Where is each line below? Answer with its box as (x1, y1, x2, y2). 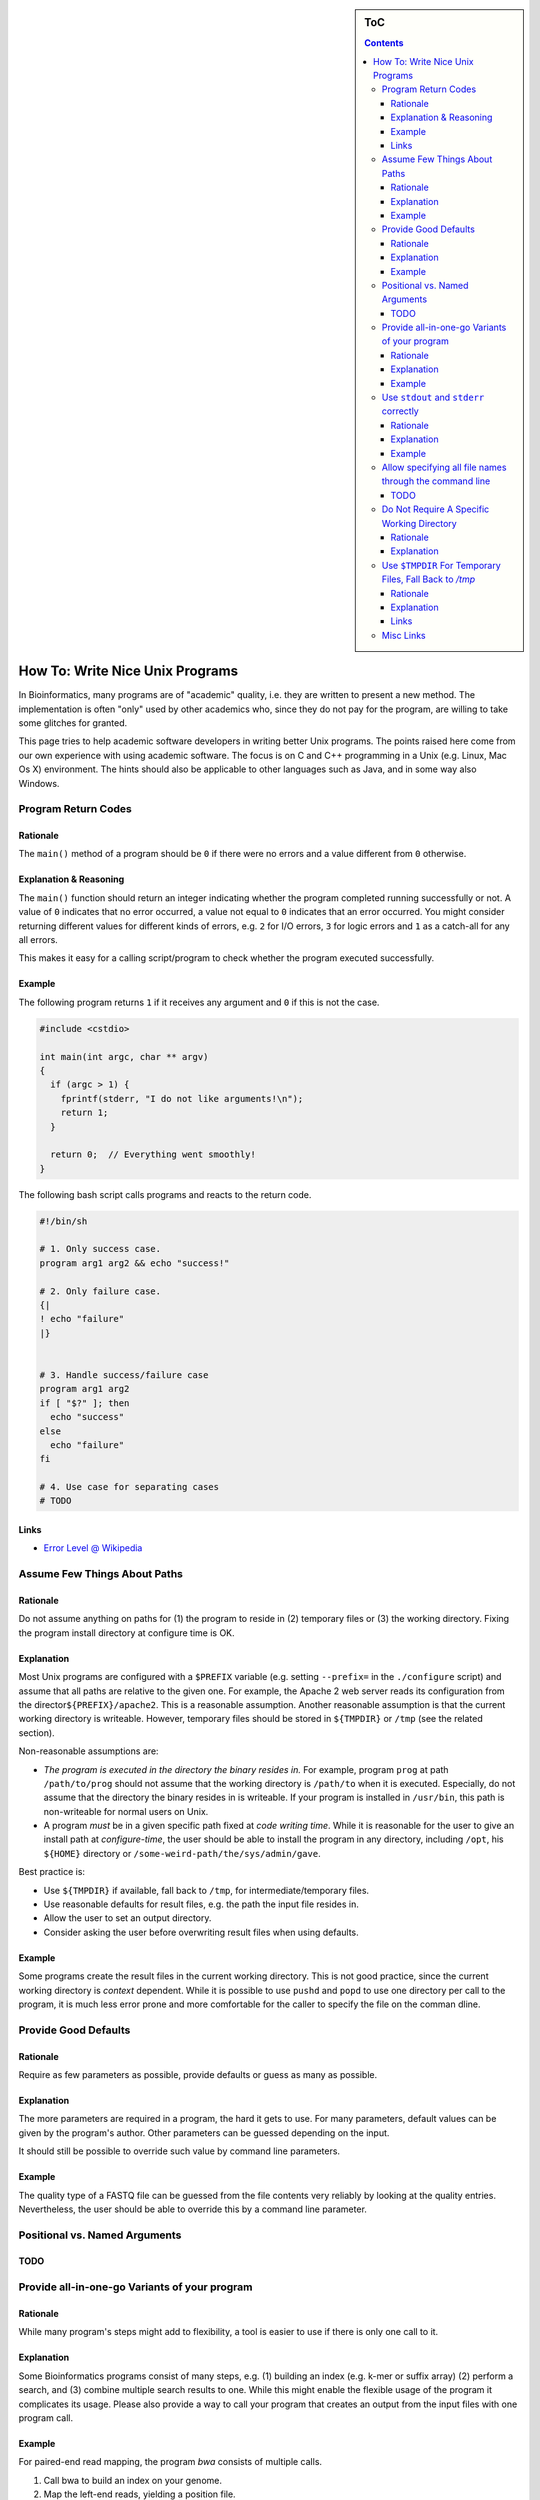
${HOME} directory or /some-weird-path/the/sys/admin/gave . (43, 1847, 321, 1859)
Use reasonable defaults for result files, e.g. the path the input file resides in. (43, 1898, 359, 1910)
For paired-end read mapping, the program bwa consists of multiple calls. (18, 2456, 323, 2468)
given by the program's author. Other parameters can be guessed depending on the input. (18, 2126, 390, 2139)
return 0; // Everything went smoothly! (50, 1149, 257, 1160)
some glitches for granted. (18, 716, 128, 729)
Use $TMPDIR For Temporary (381, 559, 502, 571)
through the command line (381, 475, 491, 487)
